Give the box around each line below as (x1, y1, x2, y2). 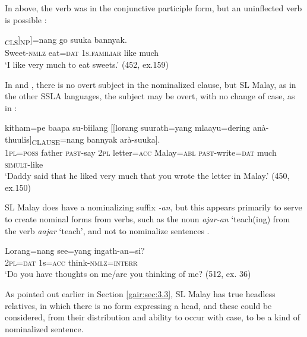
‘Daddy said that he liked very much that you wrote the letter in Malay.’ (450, (5, 169, 290, 182)
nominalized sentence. (5, 322, 84, 335)
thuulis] (5, 133, 32, 145)
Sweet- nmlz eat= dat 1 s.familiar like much (5, 46, 159, 59)
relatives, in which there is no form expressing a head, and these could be (5, 299, 272, 311)
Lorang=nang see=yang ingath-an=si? (5, 244, 145, 257)
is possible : (5, 13, 47, 26)
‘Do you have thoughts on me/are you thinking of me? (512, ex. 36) (5, 267, 251, 280)
